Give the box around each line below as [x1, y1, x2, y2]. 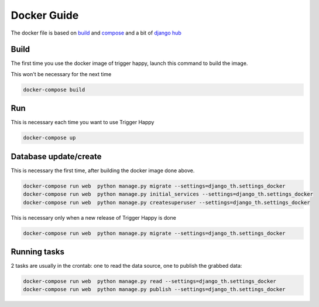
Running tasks [11, 247, 64, 257]
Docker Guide [11, 9, 79, 22]
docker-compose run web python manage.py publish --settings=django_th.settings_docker [23, 286, 286, 293]
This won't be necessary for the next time [11, 70, 112, 77]
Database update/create [11, 151, 102, 161]
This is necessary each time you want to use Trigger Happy [11, 119, 155, 126]
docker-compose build [23, 86, 85, 93]
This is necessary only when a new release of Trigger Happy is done [11, 214, 177, 221]
